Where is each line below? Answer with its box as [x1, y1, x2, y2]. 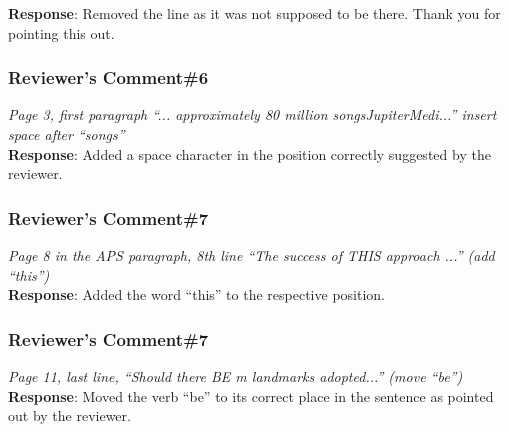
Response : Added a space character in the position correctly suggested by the [8, 143, 491, 164]
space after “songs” [8, 124, 125, 144]
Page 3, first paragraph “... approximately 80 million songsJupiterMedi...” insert [8, 104, 497, 125]
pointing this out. [8, 22, 115, 43]
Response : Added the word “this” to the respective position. [8, 284, 385, 305]
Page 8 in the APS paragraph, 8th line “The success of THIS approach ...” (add [8, 245, 495, 265]
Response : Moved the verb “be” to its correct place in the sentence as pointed [8, 385, 494, 406]
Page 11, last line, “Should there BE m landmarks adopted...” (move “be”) [8, 366, 463, 386]
